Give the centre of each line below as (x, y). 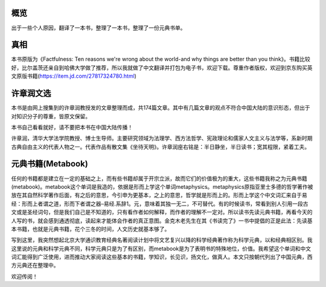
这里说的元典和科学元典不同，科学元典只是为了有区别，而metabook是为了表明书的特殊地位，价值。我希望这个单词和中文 (161, 248)
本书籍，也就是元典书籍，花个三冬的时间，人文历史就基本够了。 (91, 229)
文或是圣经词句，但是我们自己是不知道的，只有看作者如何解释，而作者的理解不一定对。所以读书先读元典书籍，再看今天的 (162, 212)
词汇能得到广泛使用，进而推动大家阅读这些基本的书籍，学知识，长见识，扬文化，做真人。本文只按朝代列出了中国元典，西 (162, 257)
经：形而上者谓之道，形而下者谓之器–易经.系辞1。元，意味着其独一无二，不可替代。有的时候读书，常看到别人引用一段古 (160, 203)
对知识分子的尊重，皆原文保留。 (51, 116)
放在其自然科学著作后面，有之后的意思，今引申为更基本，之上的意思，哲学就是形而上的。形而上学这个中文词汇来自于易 (159, 195)
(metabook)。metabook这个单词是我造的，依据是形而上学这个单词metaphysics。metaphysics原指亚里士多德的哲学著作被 (162, 186)
